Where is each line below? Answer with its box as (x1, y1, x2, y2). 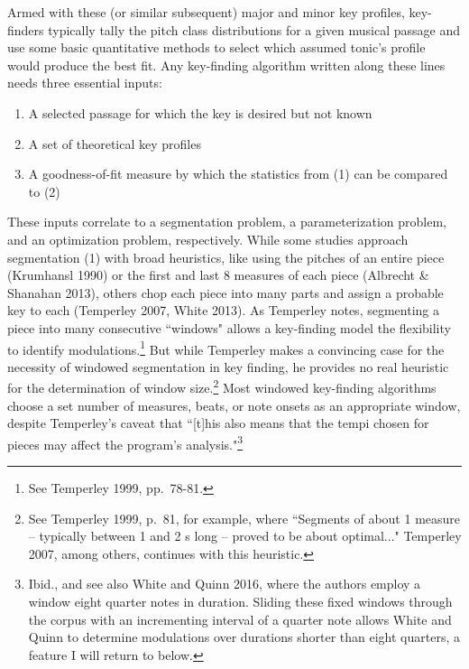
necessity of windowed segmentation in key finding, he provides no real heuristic (7, 357, 449, 376)
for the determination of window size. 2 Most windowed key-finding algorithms (7, 376, 437, 396)
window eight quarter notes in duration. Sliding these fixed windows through (28, 592, 453, 610)
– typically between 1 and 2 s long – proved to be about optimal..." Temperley (28, 526, 462, 545)
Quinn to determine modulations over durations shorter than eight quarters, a (28, 627, 460, 646)
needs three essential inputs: (7, 73, 162, 92)
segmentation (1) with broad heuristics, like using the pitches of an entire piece (7, 247, 445, 266)
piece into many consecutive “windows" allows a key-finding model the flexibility (7, 318, 451, 337)
